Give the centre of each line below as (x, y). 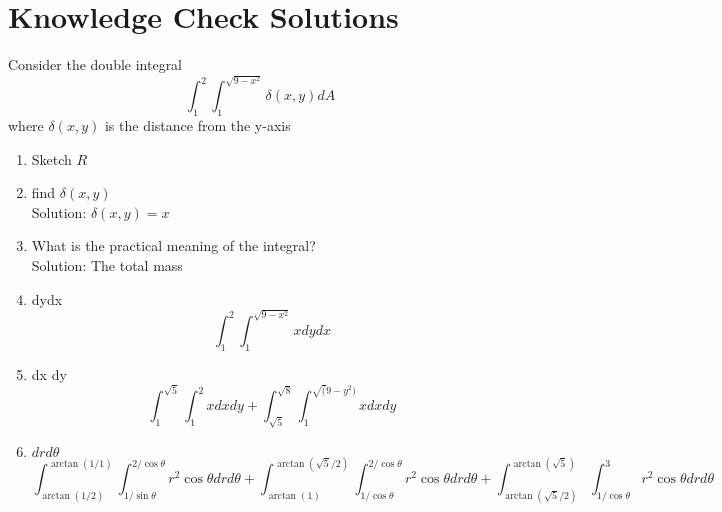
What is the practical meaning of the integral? (173, 245)
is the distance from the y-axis (197, 125)
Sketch (51, 158)
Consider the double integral (95, 64)
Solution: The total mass (107, 265)
